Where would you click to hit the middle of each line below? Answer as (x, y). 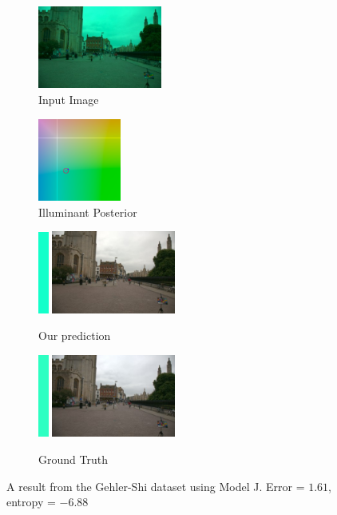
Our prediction (75, 335)
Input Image (69, 99)
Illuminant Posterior (88, 212)
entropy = (31, 502)
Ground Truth (73, 459)
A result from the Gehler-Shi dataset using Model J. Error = (156, 486)
